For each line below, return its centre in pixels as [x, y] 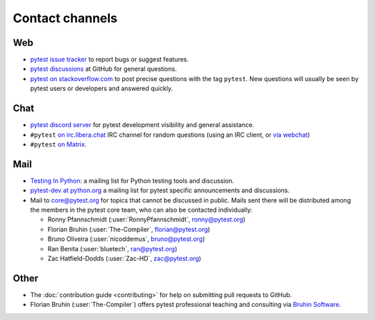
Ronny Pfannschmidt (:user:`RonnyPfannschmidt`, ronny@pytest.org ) [147, 219]
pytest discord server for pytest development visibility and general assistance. [142, 125]
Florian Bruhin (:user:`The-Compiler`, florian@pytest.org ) [129, 229]
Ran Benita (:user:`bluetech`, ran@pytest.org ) [112, 249]
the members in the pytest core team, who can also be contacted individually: [141, 210]
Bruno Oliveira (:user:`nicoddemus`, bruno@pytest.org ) [126, 239]
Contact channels [65, 18]
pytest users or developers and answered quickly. [102, 89]
